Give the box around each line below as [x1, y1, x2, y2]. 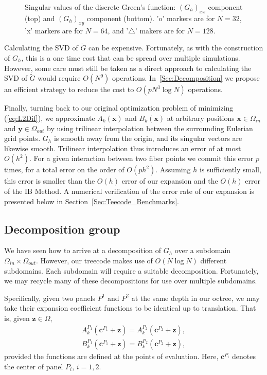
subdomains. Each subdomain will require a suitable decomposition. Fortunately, [4, 265, 259, 276]
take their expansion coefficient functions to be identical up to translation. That [4, 302, 256, 313]
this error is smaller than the [4, 175, 95, 186]
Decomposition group [4, 221, 120, 237]
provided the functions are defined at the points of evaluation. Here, [4, 351, 219, 362]
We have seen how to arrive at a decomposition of [4, 245, 162, 256]
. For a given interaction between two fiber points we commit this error [29, 153, 254, 164]
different [200, 255, 227, 265]
